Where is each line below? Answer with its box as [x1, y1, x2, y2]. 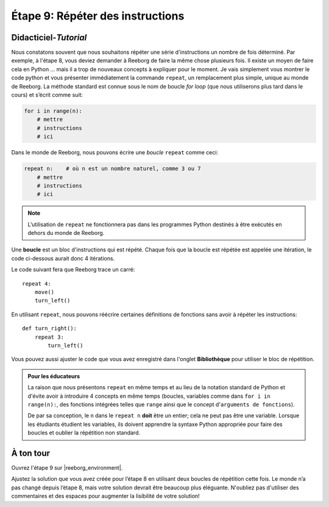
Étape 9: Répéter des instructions [11, 9, 185, 23]
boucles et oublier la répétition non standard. [27, 429, 140, 436]
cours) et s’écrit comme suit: [11, 92, 83, 99]
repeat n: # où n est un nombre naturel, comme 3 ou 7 [24, 165, 201, 172]
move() [34, 289, 55, 296]
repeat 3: [34, 333, 64, 340]
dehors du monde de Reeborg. [27, 229, 105, 237]
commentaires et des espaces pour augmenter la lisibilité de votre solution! [11, 492, 200, 500]
